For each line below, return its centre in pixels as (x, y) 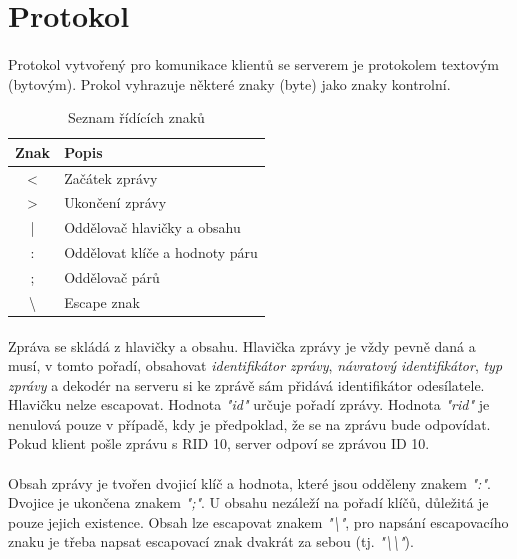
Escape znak (102, 301)
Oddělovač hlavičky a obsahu (152, 227)
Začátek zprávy (111, 177)
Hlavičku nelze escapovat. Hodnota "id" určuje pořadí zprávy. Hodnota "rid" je (249, 404)
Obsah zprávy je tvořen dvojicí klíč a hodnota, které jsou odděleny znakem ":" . (249, 482)
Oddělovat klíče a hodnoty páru (161, 252)
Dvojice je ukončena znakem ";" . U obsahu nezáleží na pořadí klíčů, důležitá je (248, 502)
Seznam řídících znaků (136, 117)
